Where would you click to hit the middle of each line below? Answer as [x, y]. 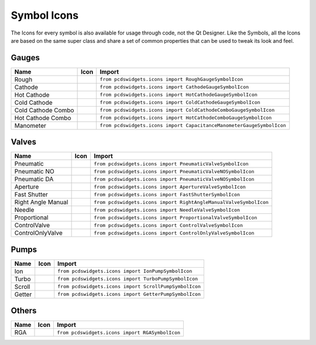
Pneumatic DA [34, 179]
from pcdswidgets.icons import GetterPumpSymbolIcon [129, 294]
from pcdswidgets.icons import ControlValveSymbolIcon [168, 225]
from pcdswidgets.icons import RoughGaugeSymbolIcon [171, 79]
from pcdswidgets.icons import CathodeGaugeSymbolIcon [174, 87]
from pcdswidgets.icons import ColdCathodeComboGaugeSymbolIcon [187, 110]
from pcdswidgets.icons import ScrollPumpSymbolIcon [129, 287]
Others [24, 311]
